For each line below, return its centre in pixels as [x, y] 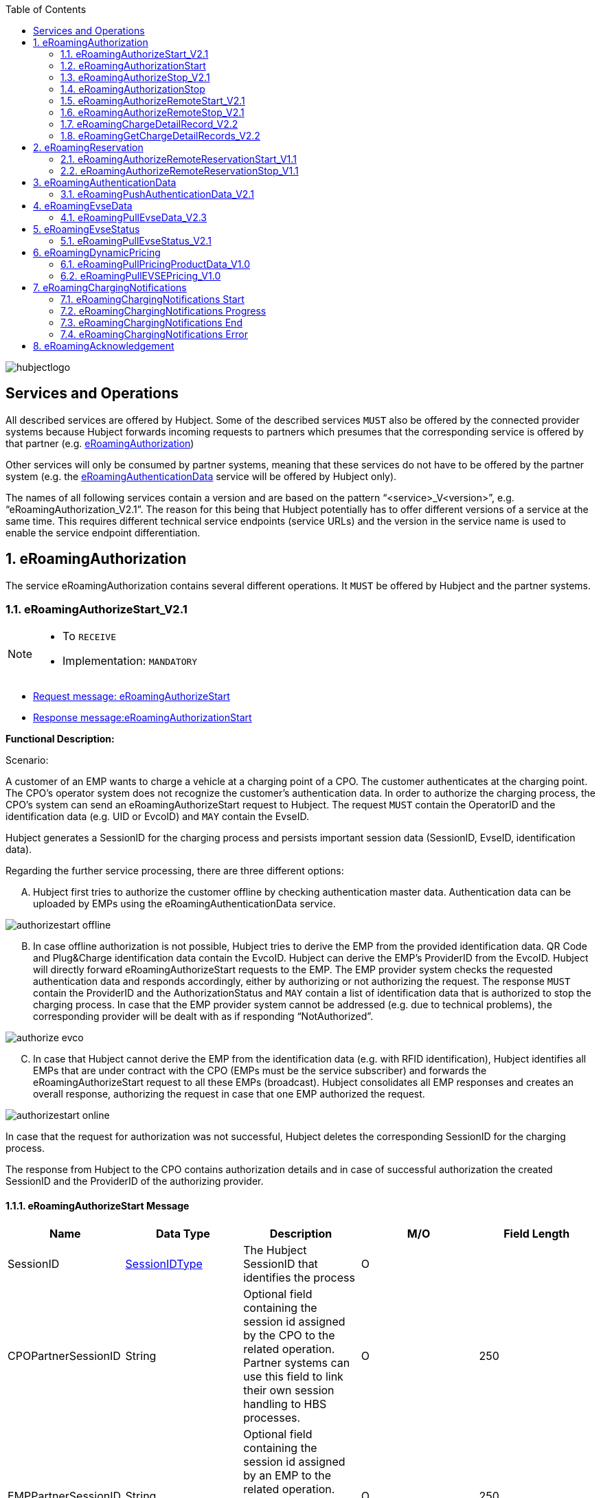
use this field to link [293, 1376]
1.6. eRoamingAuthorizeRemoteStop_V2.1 [152, 112]
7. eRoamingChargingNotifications [110, 287]
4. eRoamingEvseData [83, 206]
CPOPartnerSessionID [64, 1355]
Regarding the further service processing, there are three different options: [175, 871]
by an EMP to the [287, 1475]
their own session [289, 1390]
